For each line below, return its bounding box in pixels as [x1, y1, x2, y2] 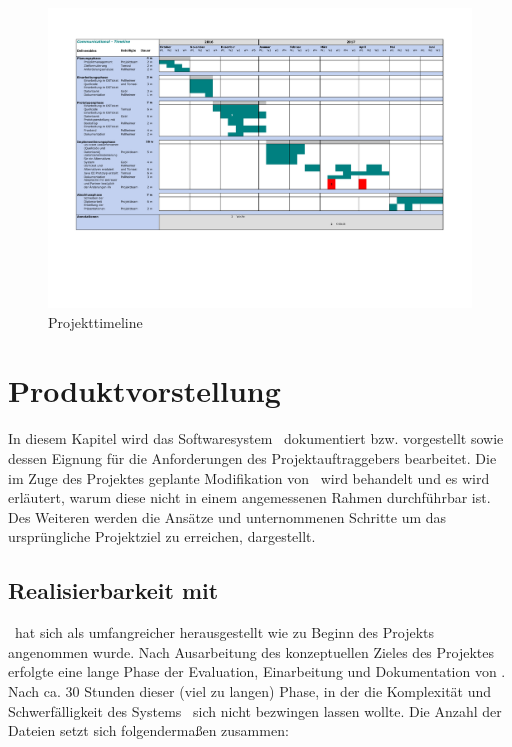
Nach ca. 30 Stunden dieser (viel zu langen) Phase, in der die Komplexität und [8, 680, 492, 701]
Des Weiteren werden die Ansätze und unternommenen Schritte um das [8, 506, 447, 527]
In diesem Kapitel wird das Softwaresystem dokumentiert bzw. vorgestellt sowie [8, 428, 504, 449]
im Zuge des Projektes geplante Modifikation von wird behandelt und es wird [8, 467, 490, 488]
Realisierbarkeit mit [8, 575, 219, 606]
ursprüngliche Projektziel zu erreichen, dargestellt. [8, 526, 316, 547]
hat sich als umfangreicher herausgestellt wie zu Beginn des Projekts [14, 622, 435, 643]
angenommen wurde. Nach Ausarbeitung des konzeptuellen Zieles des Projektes [8, 641, 495, 662]
